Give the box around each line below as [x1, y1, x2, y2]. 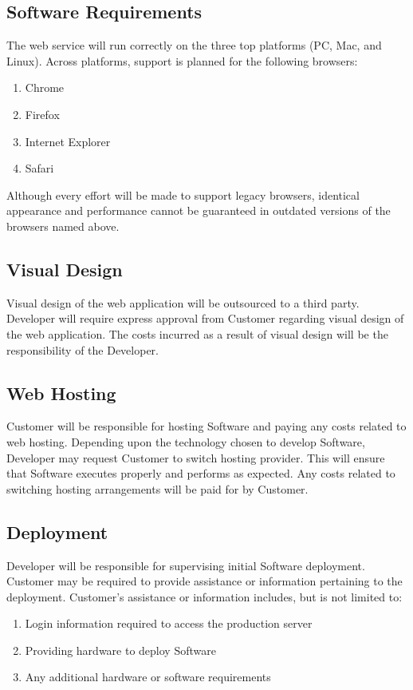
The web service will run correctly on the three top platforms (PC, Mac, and [6, 37, 382, 54]
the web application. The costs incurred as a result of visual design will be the [6, 325, 388, 342]
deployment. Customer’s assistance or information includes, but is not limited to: [6, 588, 403, 605]
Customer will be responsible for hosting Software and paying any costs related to [6, 418, 407, 434]
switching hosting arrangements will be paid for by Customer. [6, 480, 309, 497]
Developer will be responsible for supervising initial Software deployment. [6, 557, 365, 573]
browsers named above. [6, 217, 120, 234]
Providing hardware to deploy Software [25, 641, 216, 658]
